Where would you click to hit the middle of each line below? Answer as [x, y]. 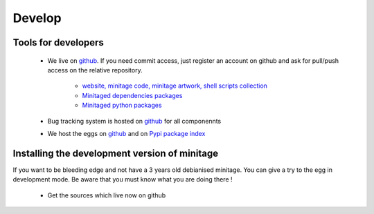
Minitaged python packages [122, 105]
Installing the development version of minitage [115, 153]
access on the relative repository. [95, 70]
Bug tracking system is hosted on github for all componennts [134, 121]
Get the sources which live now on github [107, 195]
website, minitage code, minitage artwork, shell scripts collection [175, 86]
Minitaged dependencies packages [132, 95]
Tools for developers [58, 42]
